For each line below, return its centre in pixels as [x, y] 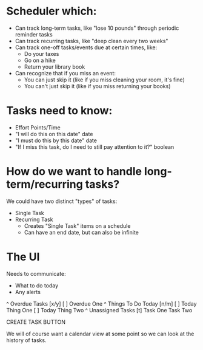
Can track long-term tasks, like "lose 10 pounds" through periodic [97, 28]
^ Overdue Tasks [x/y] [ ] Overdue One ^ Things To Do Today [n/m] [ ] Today [101, 304]
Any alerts [28, 292]
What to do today [37, 285]
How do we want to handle [74, 172]
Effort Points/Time [38, 127]
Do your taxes [42, 53]
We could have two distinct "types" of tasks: [62, 201]
